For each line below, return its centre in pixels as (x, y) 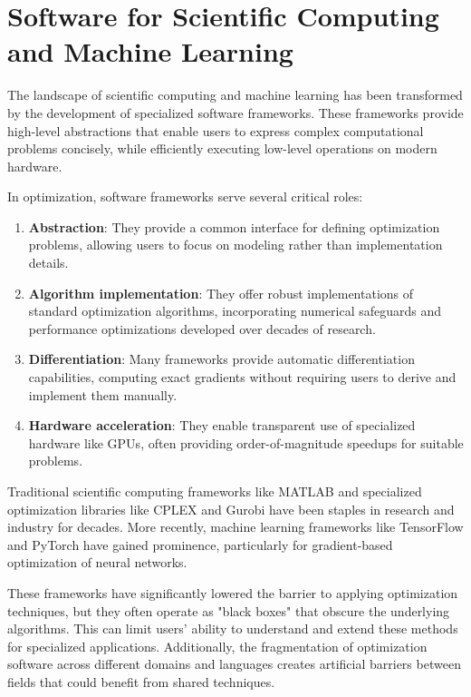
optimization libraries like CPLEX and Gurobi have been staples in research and (231, 509)
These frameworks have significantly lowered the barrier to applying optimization (233, 592)
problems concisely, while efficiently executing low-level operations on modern (222, 148)
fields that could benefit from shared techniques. (141, 681)
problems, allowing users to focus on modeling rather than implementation (235, 245)
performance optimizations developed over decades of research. (202, 328)
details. (48, 263)
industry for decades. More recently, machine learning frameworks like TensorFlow (235, 527)
